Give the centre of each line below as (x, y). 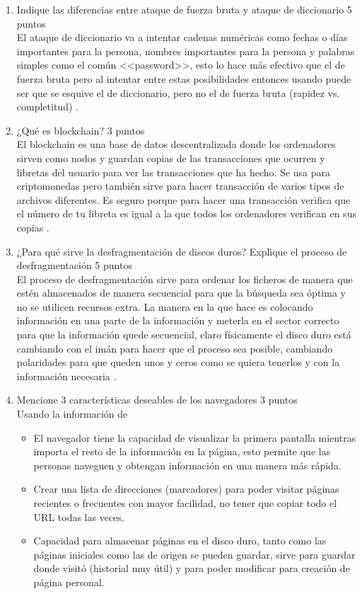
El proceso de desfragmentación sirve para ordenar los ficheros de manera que (185, 279)
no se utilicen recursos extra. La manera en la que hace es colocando (165, 306)
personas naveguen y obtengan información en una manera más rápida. (187, 465)
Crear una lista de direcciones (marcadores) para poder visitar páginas (186, 489)
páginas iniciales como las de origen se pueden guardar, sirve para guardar (194, 554)
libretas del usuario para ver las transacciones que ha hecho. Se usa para (174, 172)
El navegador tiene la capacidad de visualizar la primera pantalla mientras (195, 437)
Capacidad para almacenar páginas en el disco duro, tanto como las (180, 541)
